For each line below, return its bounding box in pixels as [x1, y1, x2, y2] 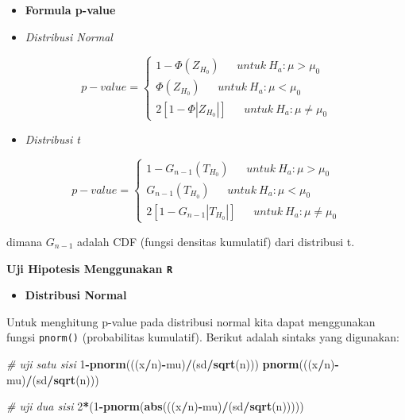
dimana [6, 233, 43, 249]
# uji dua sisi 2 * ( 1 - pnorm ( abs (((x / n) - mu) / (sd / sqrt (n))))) [6, 398, 304, 414]
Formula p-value [25, 2, 116, 17]
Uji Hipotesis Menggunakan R [6, 260, 173, 276]
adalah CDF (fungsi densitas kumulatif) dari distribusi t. [77, 233, 355, 249]
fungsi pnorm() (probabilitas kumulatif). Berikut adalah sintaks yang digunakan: [6, 329, 399, 345]
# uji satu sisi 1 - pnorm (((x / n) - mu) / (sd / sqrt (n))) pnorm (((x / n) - [6, 356, 339, 372]
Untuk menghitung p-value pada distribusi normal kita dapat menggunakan [6, 313, 376, 329]
